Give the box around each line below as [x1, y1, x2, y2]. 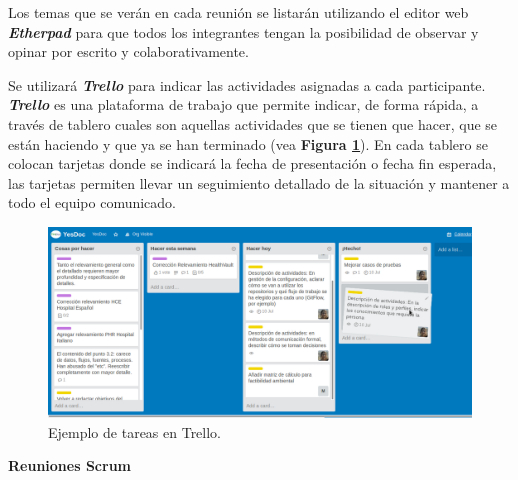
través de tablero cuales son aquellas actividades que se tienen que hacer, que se [8, 113, 498, 134]
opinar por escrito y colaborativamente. [8, 41, 249, 62]
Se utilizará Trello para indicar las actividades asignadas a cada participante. [8, 74, 486, 95]
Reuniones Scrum [8, 455, 132, 476]
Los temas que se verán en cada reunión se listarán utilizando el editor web [8, 2, 469, 22]
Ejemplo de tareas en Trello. [48, 421, 222, 442]
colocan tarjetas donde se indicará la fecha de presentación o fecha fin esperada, [8, 153, 497, 174]
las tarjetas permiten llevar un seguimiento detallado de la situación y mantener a [8, 172, 510, 193]
